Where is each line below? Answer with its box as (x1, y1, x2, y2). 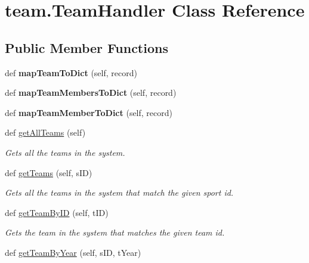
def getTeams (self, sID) (5, 166, 92, 179)
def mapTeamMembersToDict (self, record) (5, 86, 177, 99)
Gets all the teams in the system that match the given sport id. (5, 186, 234, 199)
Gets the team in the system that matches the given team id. (5, 226, 225, 239)
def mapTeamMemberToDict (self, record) (5, 106, 172, 118)
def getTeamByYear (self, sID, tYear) (5, 246, 141, 258)
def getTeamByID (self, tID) (5, 206, 109, 218)
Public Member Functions (5, 38, 168, 57)
